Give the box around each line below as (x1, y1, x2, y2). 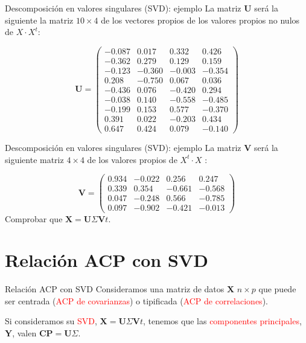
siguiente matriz (5, 153, 64, 165)
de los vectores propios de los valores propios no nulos (101, 13, 300, 26)
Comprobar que (5, 212, 63, 225)
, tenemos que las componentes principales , (142, 315, 302, 327)
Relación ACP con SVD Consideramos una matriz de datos (5, 283, 225, 295)
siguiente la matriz (5, 13, 74, 26)
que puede (258, 283, 296, 295)
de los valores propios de (87, 153, 177, 165)
